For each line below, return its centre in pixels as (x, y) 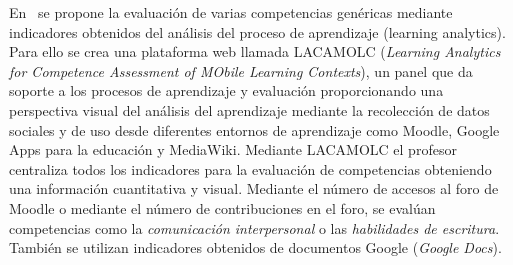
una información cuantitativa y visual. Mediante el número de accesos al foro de (254, 188)
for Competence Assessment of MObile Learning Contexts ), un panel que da (241, 70)
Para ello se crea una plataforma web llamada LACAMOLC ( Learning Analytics (255, 51)
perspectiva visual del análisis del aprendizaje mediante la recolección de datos (249, 109)
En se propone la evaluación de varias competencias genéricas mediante (231, 12)
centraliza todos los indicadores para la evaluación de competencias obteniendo (250, 168)
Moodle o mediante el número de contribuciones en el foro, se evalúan (222, 207)
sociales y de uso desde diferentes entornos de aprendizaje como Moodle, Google (254, 129)
